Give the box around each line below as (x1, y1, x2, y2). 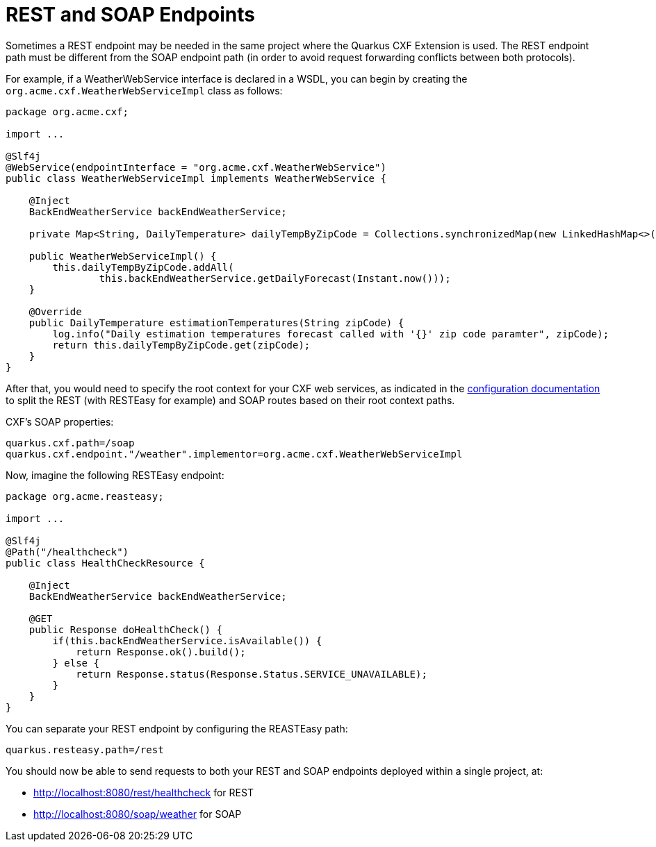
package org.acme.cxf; (6, 106, 129, 117)
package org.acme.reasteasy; (6, 490, 164, 502)
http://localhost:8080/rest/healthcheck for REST (33, 786, 254, 798)
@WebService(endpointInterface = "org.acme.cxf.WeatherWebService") (6, 161, 386, 173)
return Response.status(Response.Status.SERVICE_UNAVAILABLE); (76, 668, 427, 680)
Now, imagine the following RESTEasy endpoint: (6, 469, 224, 481)
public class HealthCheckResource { (6, 557, 205, 569)
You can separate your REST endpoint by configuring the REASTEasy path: (6, 722, 348, 735)
